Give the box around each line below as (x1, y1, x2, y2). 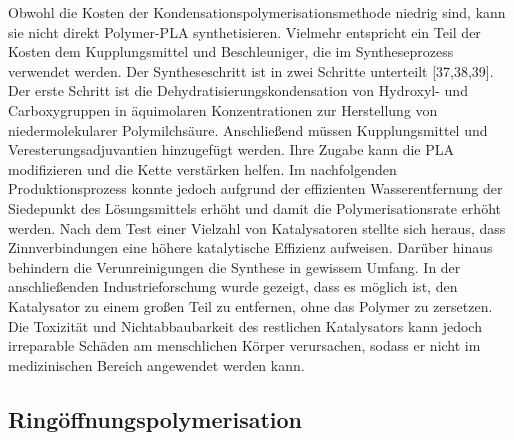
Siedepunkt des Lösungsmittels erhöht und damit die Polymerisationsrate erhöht (8, 197, 501, 218)
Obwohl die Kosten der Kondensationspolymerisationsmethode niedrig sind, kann (8, 2, 506, 22)
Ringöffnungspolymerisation (8, 403, 302, 434)
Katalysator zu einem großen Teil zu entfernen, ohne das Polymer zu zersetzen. (8, 295, 493, 316)
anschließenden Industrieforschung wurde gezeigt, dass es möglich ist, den (8, 276, 458, 297)
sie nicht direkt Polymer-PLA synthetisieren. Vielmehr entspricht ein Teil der (8, 21, 481, 42)
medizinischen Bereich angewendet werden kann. (8, 354, 305, 375)
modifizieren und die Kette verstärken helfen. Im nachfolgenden (8, 158, 397, 179)
